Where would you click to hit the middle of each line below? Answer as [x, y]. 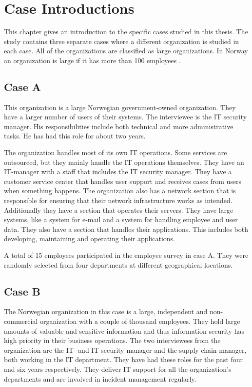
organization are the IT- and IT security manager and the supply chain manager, [125, 350]
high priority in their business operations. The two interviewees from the [112, 340]
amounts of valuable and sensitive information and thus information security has [124, 330]
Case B [22, 291]
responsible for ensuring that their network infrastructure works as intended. [118, 200]
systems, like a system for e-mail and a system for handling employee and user [121, 219]
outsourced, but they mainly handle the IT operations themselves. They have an [124, 162]
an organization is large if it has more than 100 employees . [92, 60]
